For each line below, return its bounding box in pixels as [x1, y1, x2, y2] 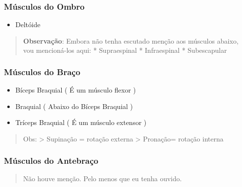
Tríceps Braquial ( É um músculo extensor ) [15, 117, 147, 127]
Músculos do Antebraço [4, 154, 99, 166]
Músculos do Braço [4, 65, 81, 78]
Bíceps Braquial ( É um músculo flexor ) [15, 85, 136, 95]
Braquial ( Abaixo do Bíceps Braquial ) [15, 101, 133, 111]
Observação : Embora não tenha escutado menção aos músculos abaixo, [23, 35, 239, 46]
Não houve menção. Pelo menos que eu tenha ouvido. [23, 173, 182, 183]
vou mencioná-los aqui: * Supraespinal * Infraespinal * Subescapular [23, 45, 227, 55]
